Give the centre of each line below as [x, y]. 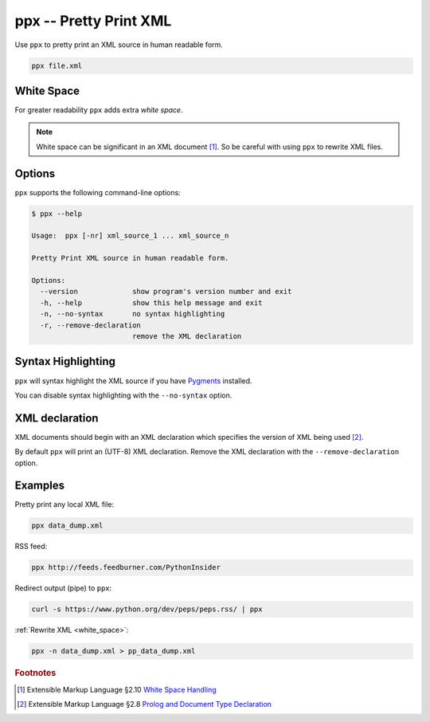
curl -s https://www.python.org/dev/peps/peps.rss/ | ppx [147, 609]
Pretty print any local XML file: [64, 504]
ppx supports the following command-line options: [98, 192]
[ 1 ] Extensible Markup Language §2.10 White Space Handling [117, 689]
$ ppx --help [57, 214]
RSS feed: [31, 547]
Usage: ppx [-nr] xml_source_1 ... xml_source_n [130, 236]
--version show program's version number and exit [166, 292]
